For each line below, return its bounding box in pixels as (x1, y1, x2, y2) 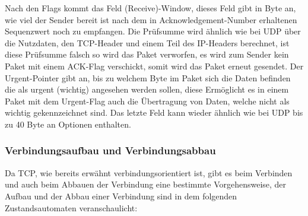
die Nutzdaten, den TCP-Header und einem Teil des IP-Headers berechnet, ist (5, 36, 290, 49)
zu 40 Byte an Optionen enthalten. (5, 117, 131, 130)
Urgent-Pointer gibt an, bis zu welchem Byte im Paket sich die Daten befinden (5, 71, 291, 84)
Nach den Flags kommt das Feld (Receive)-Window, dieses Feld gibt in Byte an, (5, 2, 296, 14)
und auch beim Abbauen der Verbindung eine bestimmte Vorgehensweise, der (5, 178, 287, 190)
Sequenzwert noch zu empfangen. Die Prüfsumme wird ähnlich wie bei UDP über (5, 25, 301, 37)
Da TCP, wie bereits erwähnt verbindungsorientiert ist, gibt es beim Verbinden (5, 166, 293, 179)
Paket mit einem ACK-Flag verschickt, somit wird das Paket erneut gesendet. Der (5, 59, 304, 72)
